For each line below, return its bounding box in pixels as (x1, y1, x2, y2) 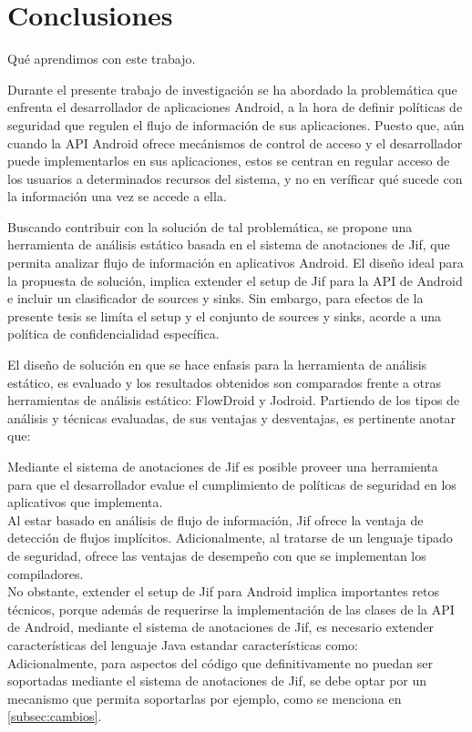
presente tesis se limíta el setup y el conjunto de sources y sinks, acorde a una (7, 306, 441, 325)
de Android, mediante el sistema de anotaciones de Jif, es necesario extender (7, 617, 435, 636)
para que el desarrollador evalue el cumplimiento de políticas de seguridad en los (7, 474, 457, 493)
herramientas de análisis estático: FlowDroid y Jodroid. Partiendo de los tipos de (7, 391, 460, 410)
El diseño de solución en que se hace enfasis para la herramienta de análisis (7, 355, 427, 374)
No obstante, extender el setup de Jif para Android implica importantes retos (7, 582, 439, 601)
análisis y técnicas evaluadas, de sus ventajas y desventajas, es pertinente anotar (7, 408, 456, 427)
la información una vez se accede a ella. (7, 187, 227, 206)
